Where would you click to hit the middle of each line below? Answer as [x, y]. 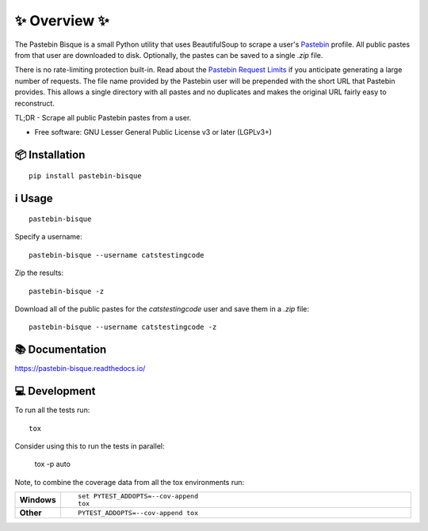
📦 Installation [50, 155]
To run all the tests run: [52, 410]
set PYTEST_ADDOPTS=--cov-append [138, 497]
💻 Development [55, 391]
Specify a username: [48, 237]
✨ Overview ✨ [62, 21]
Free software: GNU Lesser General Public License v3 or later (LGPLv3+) [153, 132]
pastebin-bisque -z [67, 291]
